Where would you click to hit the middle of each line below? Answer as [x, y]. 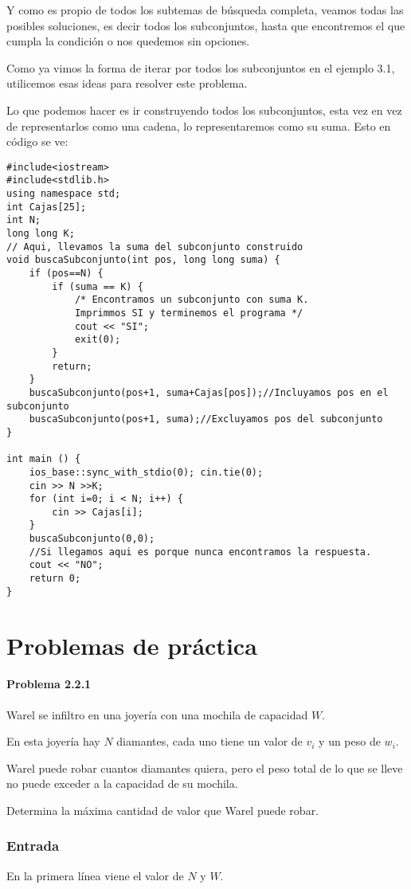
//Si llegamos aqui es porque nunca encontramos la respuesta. [200, 552]
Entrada [33, 846]
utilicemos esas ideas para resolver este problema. [127, 83]
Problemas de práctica [132, 645]
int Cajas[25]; [47, 207]
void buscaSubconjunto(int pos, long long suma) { [143, 260]
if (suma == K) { [98, 286]
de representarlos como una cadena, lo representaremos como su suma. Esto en [199, 125]
